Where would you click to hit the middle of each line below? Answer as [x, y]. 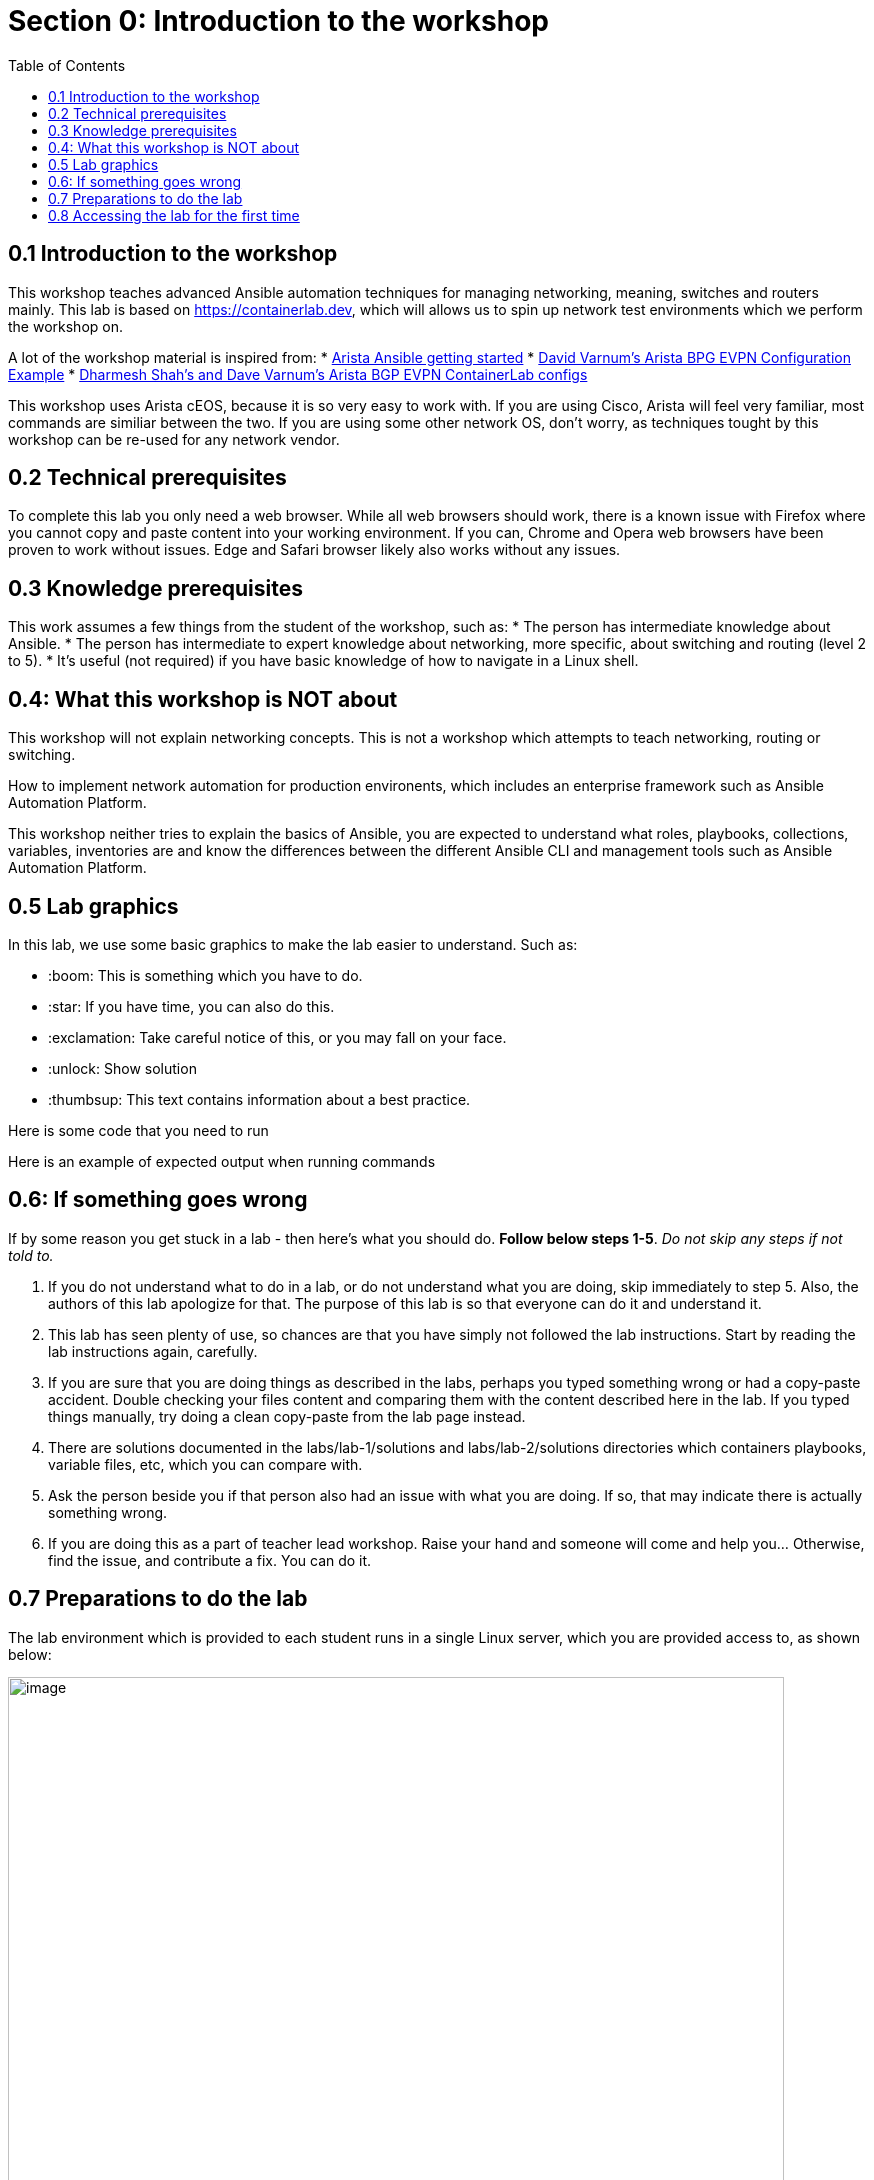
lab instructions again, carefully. [153, 1351]
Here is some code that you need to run [138, 1130]
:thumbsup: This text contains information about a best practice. [259, 1099]
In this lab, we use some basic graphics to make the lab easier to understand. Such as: [293, 944]
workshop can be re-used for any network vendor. [174, 439]
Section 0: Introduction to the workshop [278, 21]
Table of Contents [67, 65]
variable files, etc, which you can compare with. [205, 1464]
